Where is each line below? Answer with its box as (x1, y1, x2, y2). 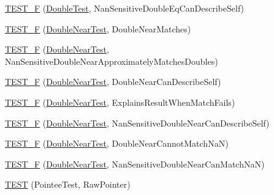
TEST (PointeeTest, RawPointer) (5, 178, 131, 191)
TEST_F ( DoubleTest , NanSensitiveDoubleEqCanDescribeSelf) (5, 2, 244, 14)
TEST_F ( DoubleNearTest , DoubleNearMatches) (5, 22, 191, 35)
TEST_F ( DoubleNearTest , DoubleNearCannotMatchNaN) (5, 137, 229, 150)
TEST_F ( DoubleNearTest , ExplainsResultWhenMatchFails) (5, 95, 235, 108)
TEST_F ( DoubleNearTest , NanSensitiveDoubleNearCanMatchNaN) (5, 157, 265, 170)
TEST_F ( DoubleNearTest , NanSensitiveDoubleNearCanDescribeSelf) (5, 116, 270, 129)
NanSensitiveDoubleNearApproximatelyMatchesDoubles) (5, 54, 218, 67)
